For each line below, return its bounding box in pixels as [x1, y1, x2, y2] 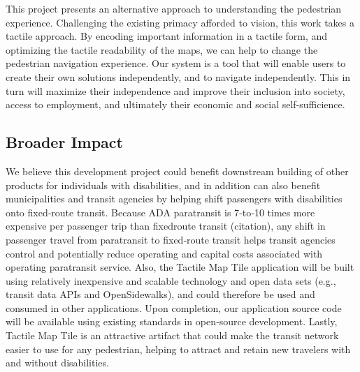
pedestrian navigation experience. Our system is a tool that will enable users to [6, 56, 346, 70]
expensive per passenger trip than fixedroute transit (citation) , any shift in [6, 218, 326, 233]
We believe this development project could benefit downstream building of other [6, 163, 349, 178]
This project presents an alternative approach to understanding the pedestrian [6, 1, 342, 15]
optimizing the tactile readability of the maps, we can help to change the [6, 42, 318, 57]
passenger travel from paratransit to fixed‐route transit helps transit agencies [6, 232, 336, 246]
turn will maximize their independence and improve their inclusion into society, [6, 83, 345, 98]
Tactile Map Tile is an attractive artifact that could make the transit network [6, 328, 339, 343]
